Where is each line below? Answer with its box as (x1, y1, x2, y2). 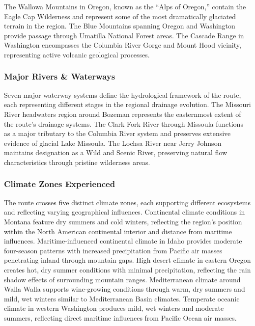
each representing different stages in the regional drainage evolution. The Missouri (4, 99, 251, 109)
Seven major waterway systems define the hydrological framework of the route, (4, 89, 241, 100)
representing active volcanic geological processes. (4, 49, 150, 59)
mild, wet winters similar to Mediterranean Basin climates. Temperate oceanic (4, 293, 240, 303)
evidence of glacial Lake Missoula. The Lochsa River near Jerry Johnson (4, 137, 222, 148)
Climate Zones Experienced (4, 178, 115, 190)
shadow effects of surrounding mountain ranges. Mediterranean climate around (4, 274, 241, 284)
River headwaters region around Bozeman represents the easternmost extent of (4, 109, 241, 119)
